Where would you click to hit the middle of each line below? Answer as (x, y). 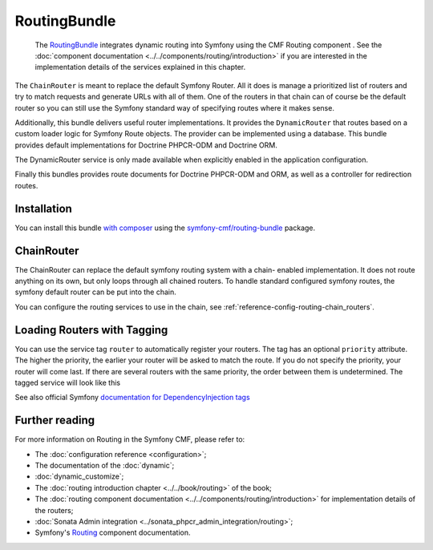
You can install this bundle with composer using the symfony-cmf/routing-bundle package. (165, 228)
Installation (43, 208)
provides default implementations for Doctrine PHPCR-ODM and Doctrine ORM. (146, 145)
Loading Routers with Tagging (91, 330)
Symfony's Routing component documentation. (113, 532)
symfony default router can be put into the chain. (95, 292)
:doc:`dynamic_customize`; (79, 476)
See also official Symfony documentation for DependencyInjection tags (132, 398)
